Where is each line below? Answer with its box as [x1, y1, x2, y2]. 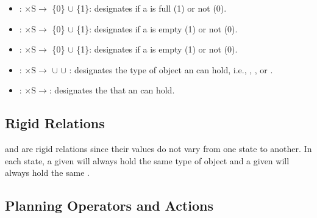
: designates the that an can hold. [49, 84, 175, 96]
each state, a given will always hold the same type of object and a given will [5, 154, 290, 167]
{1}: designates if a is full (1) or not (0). [76, 2, 227, 14]
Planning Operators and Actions [5, 196, 214, 215]
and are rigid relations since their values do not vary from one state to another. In [5, 142, 312, 155]
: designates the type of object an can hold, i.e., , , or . [69, 63, 273, 76]
